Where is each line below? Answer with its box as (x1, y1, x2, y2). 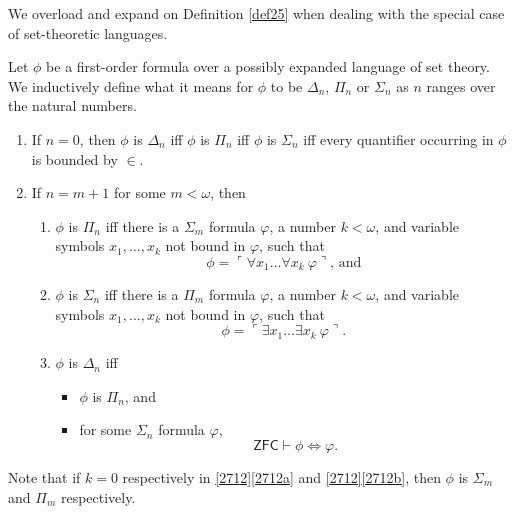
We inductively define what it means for (8, 75, 254, 96)
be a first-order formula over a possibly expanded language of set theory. (46, 56, 490, 77)
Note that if (8, 466, 81, 487)
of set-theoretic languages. (8, 22, 168, 43)
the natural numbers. (8, 95, 137, 116)
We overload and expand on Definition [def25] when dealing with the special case (8, 3, 505, 23)
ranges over (426, 75, 496, 96)
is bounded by (31, 148, 118, 169)
